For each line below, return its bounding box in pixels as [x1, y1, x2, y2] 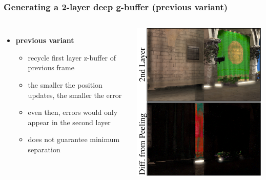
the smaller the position [28, 79, 103, 90]
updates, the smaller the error [28, 89, 122, 100]
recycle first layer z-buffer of [28, 52, 116, 63]
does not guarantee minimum [28, 134, 120, 145]
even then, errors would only [28, 107, 118, 117]
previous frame [28, 62, 74, 73]
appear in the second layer [28, 116, 111, 127]
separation [28, 144, 60, 154]
